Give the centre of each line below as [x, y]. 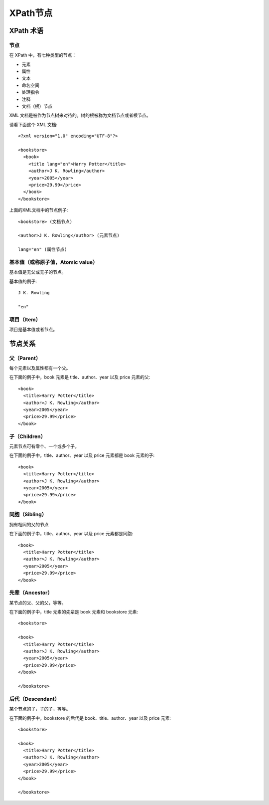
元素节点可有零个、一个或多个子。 [44, 446]
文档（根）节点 [37, 106]
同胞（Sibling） [28, 515]
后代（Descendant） [34, 699]
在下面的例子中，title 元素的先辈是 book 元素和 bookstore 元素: [74, 612]
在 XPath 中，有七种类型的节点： [43, 55]
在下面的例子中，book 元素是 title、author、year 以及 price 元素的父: [80, 377]
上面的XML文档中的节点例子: [39, 210]
